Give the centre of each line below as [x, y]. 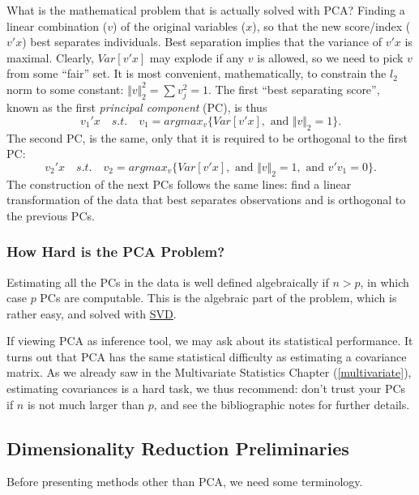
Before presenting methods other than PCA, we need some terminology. [185, 482]
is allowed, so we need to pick [330, 57]
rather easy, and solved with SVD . [92, 313]
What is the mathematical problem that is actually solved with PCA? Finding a [206, 10]
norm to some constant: [65, 89]
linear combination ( [57, 26]
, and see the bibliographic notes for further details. [282, 404]
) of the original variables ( [179, 26]
